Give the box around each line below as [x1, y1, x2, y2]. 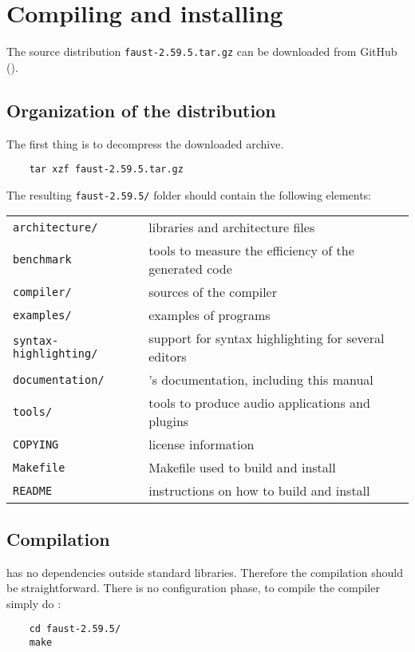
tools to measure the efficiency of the [148, 241, 354, 260]
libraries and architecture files [148, 218, 315, 237]
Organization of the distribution [6, 97, 276, 122]
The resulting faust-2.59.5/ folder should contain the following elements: [6, 186, 372, 203]
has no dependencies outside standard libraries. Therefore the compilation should [6, 563, 403, 580]
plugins [148, 412, 189, 431]
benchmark [13, 253, 72, 267]
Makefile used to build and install [148, 458, 336, 477]
